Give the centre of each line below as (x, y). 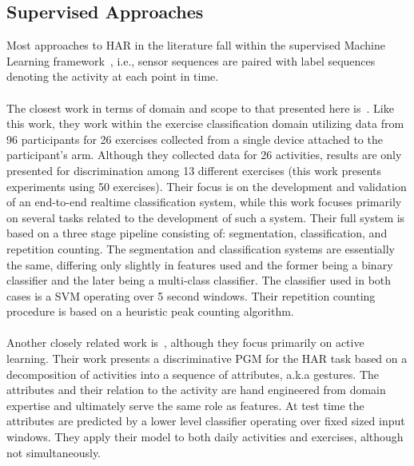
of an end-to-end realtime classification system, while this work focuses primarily (204, 202)
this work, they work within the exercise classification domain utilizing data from (205, 123)
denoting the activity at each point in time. (113, 76)
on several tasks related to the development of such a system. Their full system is (206, 217)
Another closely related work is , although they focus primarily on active (185, 343)
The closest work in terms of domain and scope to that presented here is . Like (200, 108)
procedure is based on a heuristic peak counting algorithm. (150, 311)
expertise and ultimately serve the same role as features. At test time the (185, 405)
